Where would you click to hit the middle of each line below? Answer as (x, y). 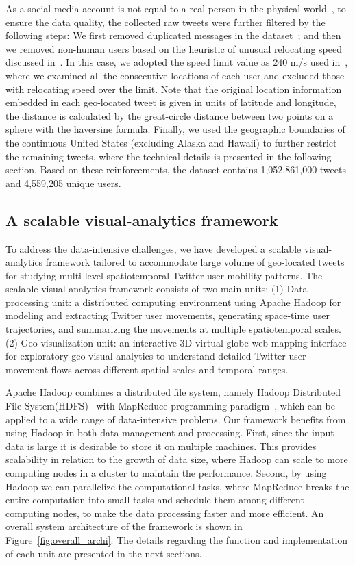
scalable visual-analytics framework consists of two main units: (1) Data (157, 289)
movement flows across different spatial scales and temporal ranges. (147, 369)
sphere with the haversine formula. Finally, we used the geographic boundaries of (175, 129)
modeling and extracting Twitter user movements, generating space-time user (168, 315)
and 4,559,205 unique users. (63, 183)
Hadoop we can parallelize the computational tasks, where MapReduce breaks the (177, 486)
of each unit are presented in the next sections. (104, 553)
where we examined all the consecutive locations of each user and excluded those (175, 75)
